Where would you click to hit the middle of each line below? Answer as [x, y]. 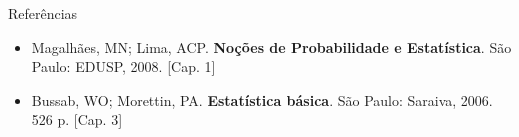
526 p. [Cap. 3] [77, 119]
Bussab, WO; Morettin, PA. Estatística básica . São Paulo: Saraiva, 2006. [262, 99]
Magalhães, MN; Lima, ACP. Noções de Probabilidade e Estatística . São [271, 46]
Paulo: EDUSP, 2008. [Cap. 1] [123, 66]
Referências [43, 13]
